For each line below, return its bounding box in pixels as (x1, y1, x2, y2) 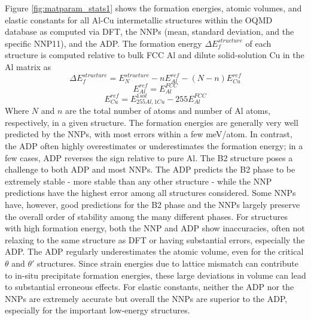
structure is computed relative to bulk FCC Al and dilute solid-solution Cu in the (5, 49, 304, 61)
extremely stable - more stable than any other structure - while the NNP (5, 174, 272, 187)
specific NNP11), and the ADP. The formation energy (5, 37, 202, 49)
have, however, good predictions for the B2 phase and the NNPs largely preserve (5, 198, 300, 210)
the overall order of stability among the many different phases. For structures (5, 210, 288, 222)
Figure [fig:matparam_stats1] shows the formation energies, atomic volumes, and (5, 2, 302, 14)
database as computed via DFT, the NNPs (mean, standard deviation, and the (5, 25, 294, 38)
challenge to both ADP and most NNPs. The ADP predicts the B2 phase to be (5, 163, 295, 176)
